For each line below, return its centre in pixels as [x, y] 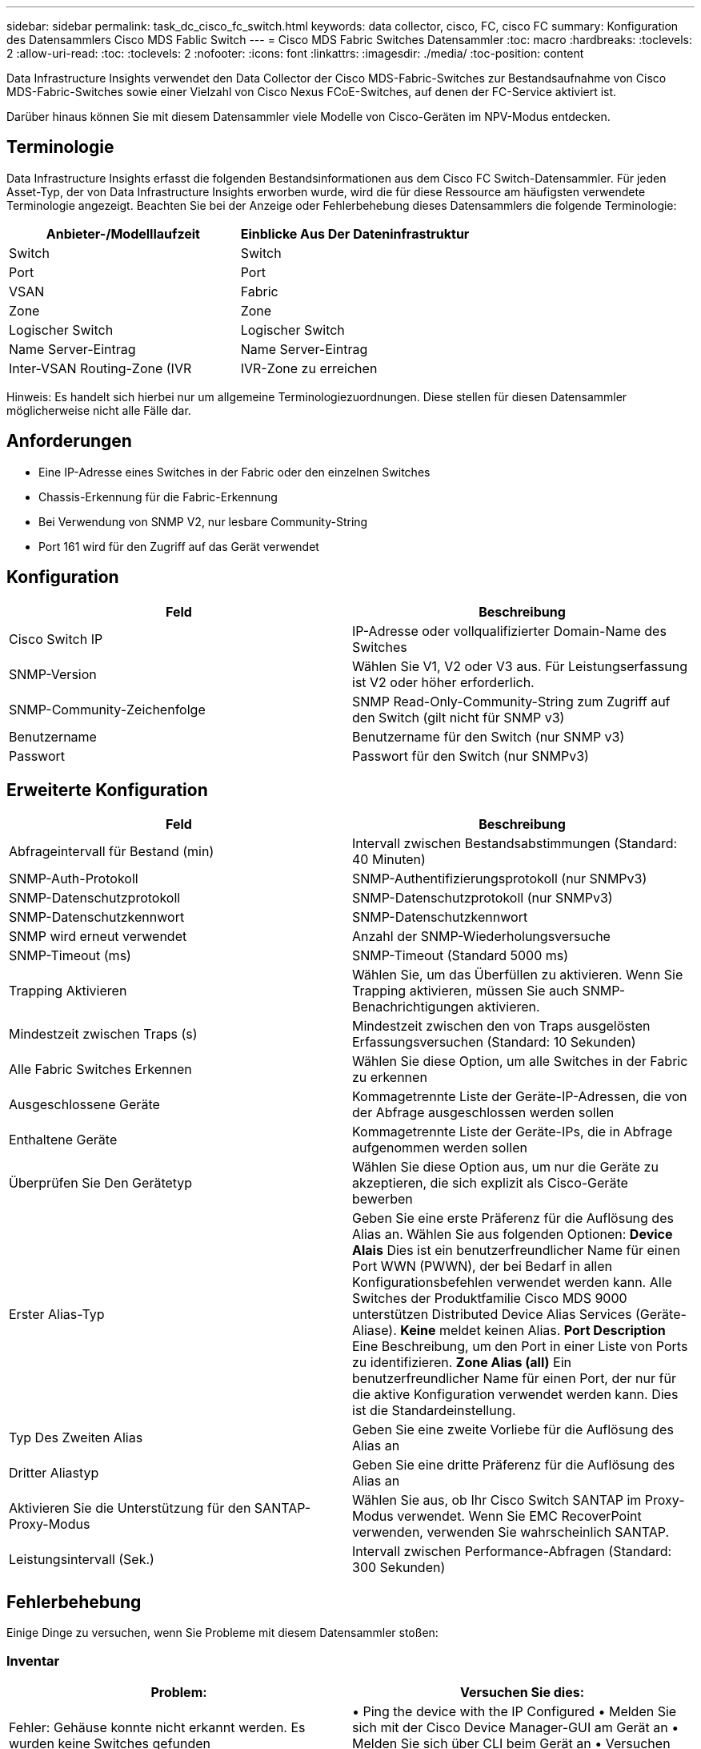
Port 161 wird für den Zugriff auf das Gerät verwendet [179, 546]
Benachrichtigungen [413, 1007]
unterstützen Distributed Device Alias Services [492, 1315]
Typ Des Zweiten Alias [76, 1438]
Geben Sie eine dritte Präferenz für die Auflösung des [514, 1465]
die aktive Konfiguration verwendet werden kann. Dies [515, 1395]
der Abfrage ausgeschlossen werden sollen [483, 1113]
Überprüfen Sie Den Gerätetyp [101, 1183]
